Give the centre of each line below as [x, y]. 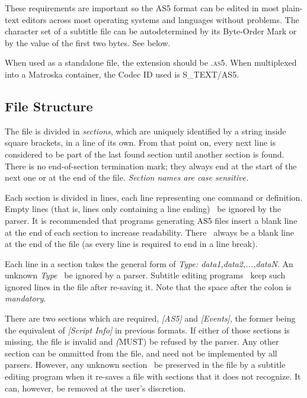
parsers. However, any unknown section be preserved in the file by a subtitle [145, 365]
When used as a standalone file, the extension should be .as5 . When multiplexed [151, 62]
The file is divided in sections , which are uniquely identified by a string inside [145, 131]
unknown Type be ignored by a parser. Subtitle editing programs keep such [145, 275]
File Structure [49, 106]
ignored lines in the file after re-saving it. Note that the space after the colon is [148, 286]
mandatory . [25, 298]
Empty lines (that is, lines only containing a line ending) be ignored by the [143, 209]
